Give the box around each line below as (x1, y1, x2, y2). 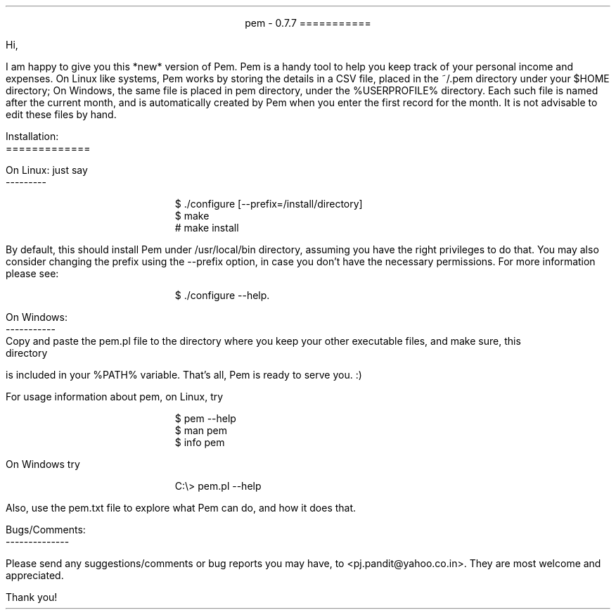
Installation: (6, 130, 59, 142)
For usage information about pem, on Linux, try (6, 391, 224, 402)
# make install (174, 222, 239, 234)
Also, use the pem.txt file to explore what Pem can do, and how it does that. (6, 502, 357, 514)
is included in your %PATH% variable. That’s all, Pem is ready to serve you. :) (6, 369, 362, 381)
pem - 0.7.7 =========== (245, 17, 371, 29)
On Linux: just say (6, 164, 88, 176)
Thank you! (6, 591, 58, 603)
